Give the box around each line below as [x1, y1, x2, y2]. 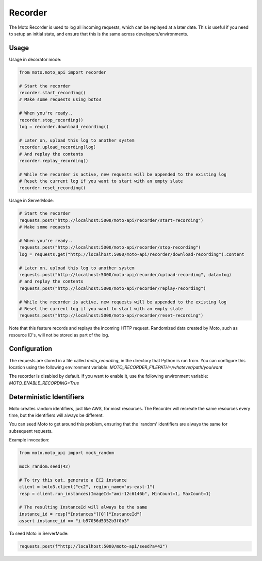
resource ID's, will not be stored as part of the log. [9, 332, 109, 338]
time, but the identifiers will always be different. [9, 412, 104, 418]
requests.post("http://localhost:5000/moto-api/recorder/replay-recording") [19, 285, 206, 291]
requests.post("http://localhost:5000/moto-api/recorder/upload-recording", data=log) [19, 272, 232, 277]
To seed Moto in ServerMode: [9, 530, 69, 537]
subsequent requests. [9, 428, 53, 434]
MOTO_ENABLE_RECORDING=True [9, 380, 80, 386]
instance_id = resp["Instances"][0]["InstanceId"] [19, 511, 143, 517]
